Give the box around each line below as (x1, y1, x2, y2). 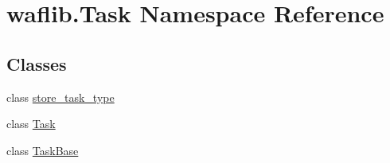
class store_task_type (6, 88, 115, 105)
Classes (6, 51, 67, 76)
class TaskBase (6, 142, 79, 158)
